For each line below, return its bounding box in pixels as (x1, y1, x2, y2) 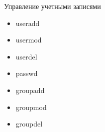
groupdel (15, 118, 43, 129)
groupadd (15, 84, 45, 95)
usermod (15, 34, 42, 45)
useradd (15, 17, 40, 28)
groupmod (15, 101, 47, 112)
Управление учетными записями (4, 1, 101, 11)
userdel (15, 51, 37, 61)
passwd (15, 68, 38, 78)
